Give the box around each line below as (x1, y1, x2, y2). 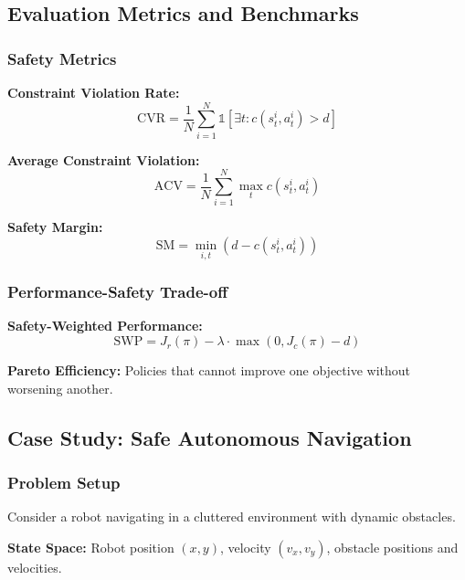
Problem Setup (7, 470, 121, 493)
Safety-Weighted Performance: (7, 316, 203, 335)
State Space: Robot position (7, 537, 174, 556)
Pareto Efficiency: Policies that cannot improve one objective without (7, 361, 410, 380)
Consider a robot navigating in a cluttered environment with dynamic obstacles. (7, 507, 456, 526)
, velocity (219, 537, 271, 556)
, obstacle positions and (326, 537, 459, 556)
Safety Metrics (7, 47, 117, 69)
